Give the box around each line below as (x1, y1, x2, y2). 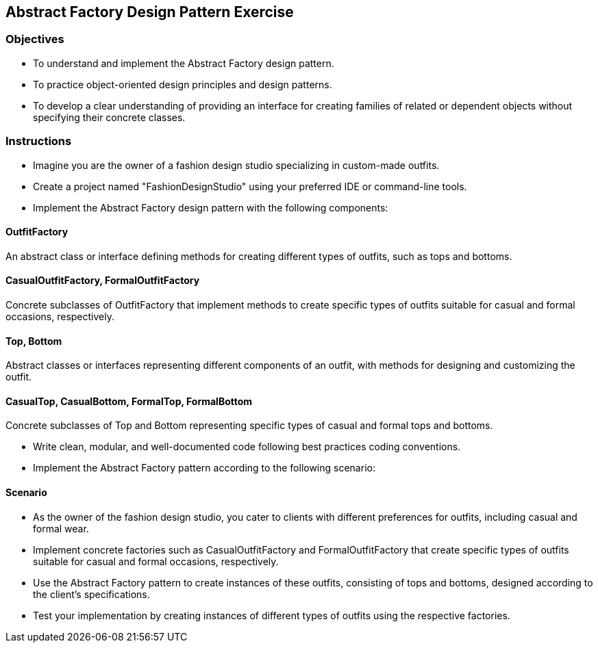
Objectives (5, 32, 64, 47)
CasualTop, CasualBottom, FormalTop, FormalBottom (5, 395, 253, 407)
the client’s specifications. (33, 588, 150, 600)
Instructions (5, 134, 72, 148)
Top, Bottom (5, 335, 62, 347)
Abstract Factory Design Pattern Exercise (5, 3, 294, 21)
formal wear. (33, 522, 89, 534)
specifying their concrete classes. (33, 111, 186, 123)
